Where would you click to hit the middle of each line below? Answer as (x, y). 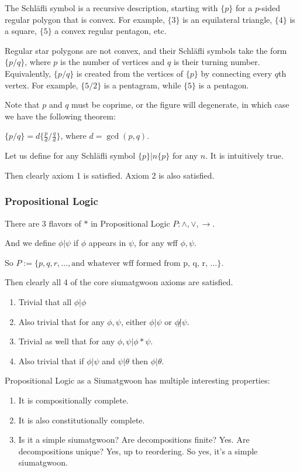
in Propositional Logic (130, 223)
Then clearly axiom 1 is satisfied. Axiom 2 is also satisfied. (110, 175)
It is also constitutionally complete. (82, 420)
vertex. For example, (42, 85)
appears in (107, 243)
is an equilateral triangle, (227, 19)
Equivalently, (28, 73)
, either (134, 321)
